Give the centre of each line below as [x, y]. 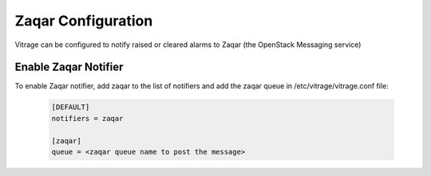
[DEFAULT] [71, 107]
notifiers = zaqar [87, 118]
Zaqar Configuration [84, 21]
